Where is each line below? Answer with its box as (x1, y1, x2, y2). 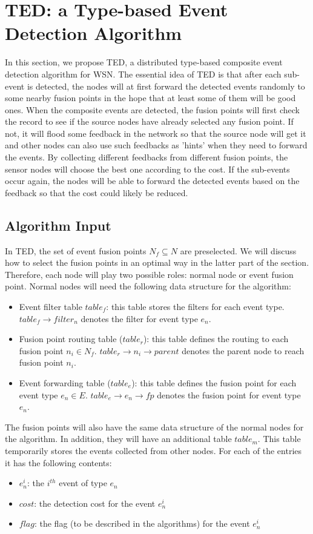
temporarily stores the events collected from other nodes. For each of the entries (5, 444, 302, 457)
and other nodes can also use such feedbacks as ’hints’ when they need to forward (5, 139, 308, 151)
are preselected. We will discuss (180, 244, 297, 257)
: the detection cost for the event (34, 496, 156, 509)
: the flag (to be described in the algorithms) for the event (34, 517, 250, 530)
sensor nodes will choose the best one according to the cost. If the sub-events (5, 162, 290, 175)
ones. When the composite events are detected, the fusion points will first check (5, 103, 300, 116)
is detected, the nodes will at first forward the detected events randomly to (27, 79, 305, 92)
